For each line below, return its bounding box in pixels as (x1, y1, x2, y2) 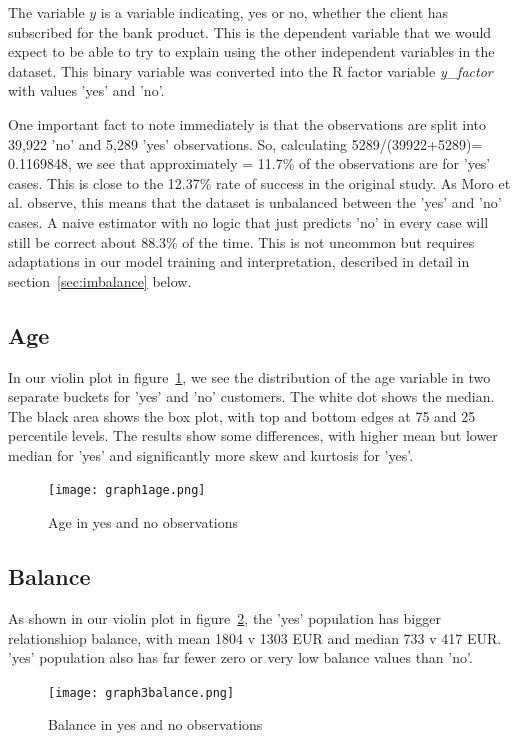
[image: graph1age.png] (48, 483, 206, 498)
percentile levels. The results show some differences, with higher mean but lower (8, 425, 498, 446)
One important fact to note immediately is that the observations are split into (8, 113, 486, 134)
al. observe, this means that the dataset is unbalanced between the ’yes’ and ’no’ (8, 192, 502, 213)
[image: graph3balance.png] (48, 685, 235, 700)
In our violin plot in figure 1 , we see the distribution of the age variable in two (8, 366, 491, 387)
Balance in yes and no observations (48, 714, 263, 735)
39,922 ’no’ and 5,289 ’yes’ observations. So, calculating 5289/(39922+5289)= (8, 133, 483, 154)
